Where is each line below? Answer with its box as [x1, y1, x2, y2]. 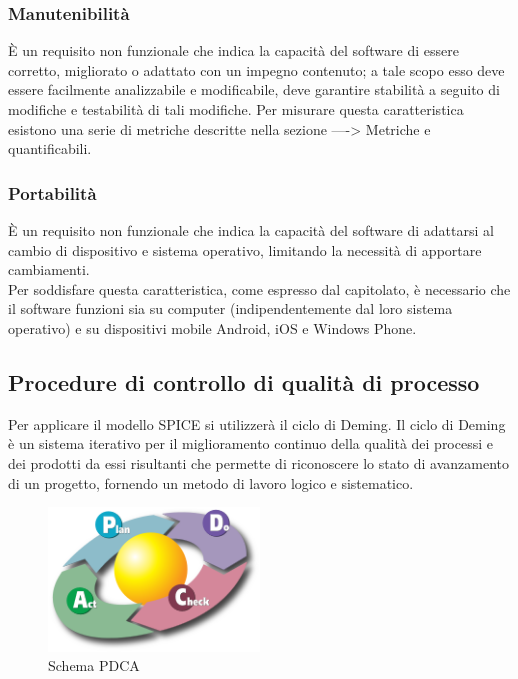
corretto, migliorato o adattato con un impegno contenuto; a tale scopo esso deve [8, 59, 505, 80]
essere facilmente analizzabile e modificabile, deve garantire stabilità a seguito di [8, 79, 500, 100]
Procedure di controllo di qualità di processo [8, 366, 480, 397]
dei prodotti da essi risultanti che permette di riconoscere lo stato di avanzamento [8, 452, 510, 473]
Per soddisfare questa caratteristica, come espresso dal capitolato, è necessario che [8, 278, 511, 299]
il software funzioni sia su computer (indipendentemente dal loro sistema [8, 298, 453, 319]
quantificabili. [8, 138, 92, 159]
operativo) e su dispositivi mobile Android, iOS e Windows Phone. [8, 317, 417, 338]
